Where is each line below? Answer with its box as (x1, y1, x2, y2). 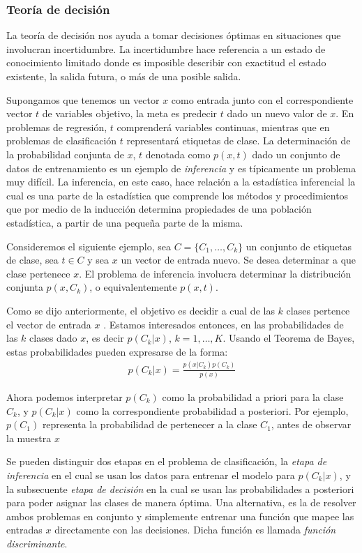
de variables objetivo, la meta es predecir (42, 106, 218, 121)
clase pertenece (6, 266, 70, 280)
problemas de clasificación (6, 133, 117, 148)
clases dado (29, 331, 77, 345)
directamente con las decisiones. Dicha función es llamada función (54, 522, 336, 537)
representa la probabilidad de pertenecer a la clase (42, 417, 257, 432)
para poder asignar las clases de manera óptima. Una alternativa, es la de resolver (6, 495, 356, 510)
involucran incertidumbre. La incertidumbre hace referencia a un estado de (6, 41, 326, 56)
